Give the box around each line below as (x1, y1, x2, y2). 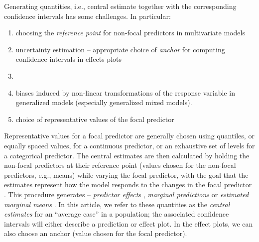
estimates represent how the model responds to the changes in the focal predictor (4, 179, 252, 190)
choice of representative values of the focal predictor (15, 114, 174, 124)
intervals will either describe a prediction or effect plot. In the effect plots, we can (4, 218, 253, 229)
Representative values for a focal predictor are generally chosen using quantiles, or (4, 130, 255, 141)
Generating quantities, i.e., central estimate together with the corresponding (4, 1, 237, 11)
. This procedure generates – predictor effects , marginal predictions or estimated (4, 189, 249, 199)
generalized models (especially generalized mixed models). (15, 97, 192, 108)
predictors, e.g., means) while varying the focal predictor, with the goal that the (4, 169, 249, 180)
